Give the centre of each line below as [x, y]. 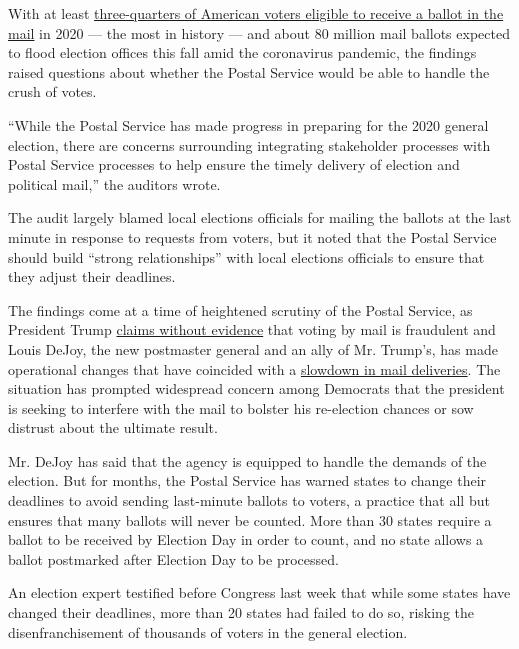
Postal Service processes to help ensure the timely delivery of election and [234, 164]
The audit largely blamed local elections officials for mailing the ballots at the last [260, 217]
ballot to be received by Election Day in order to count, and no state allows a [246, 539]
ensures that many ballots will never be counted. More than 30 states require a [250, 519]
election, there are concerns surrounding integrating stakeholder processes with [249, 144]
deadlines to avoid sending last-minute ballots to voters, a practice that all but [249, 500]
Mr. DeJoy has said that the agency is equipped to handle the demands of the [247, 460]
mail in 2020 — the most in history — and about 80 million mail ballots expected [259, 32]
